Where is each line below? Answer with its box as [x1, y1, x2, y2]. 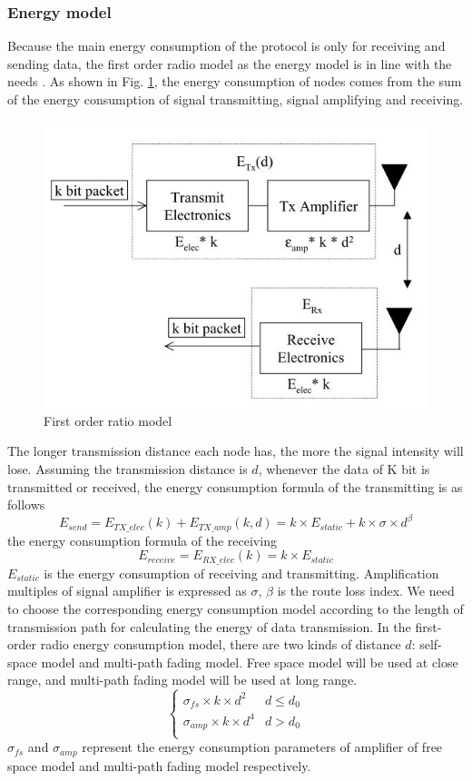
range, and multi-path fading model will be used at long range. [7, 670, 358, 689]
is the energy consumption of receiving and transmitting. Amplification [44, 563, 439, 582]
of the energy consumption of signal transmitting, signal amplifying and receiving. [7, 90, 464, 108]
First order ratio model [44, 410, 172, 430]
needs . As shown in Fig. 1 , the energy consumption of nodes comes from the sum [7, 72, 462, 91]
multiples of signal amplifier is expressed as [7, 581, 247, 600]
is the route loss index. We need [277, 581, 455, 600]
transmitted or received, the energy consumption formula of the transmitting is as [7, 477, 463, 496]
